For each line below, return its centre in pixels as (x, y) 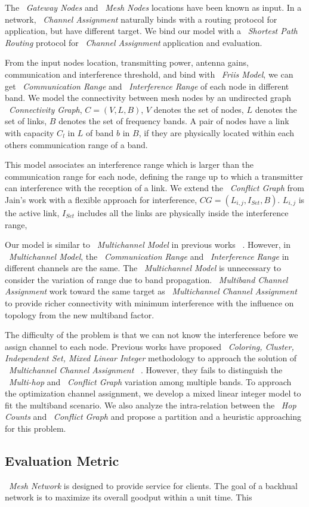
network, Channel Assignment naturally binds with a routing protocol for (141, 19)
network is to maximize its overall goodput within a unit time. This (129, 497)
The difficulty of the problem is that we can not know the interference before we (152, 335)
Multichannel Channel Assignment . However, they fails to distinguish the (146, 370)
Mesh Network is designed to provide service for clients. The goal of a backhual (153, 485)
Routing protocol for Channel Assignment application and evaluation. (134, 42)
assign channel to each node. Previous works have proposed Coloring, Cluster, (149, 346)
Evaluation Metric (62, 460)
